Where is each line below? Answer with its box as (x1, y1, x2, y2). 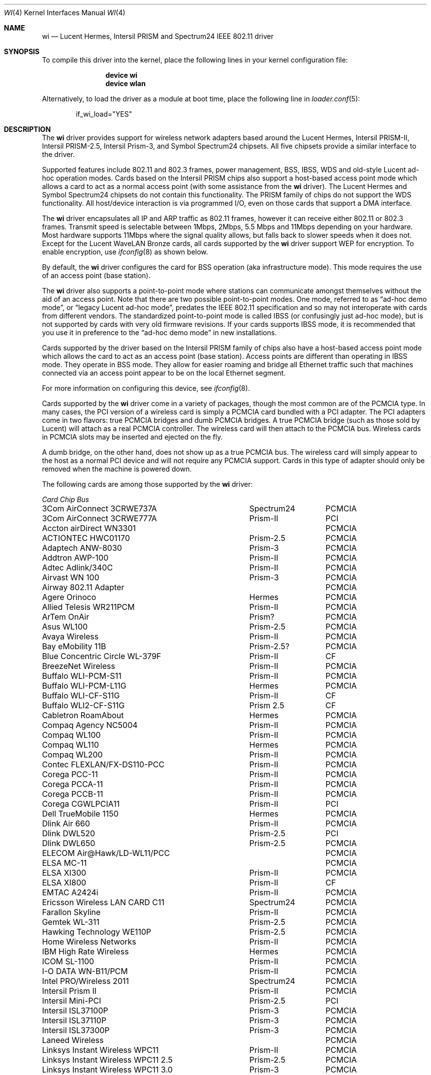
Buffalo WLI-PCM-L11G (42, 681, 126, 691)
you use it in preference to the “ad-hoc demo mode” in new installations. (42, 328, 277, 337)
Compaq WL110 (42, 740, 99, 750)
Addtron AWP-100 (42, 553, 109, 563)
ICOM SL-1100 (42, 956, 94, 966)
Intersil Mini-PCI (42, 996, 101, 1006)
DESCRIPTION (4, 125, 51, 133)
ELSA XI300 (42, 868, 87, 878)
